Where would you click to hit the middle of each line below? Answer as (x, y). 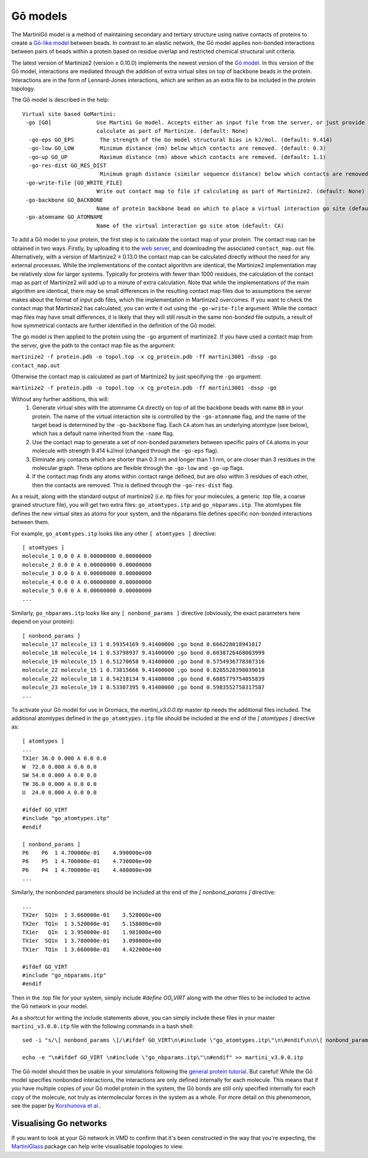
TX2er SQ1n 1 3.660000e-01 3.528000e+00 (92, 915)
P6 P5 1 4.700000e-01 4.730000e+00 (87, 861)
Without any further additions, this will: (60, 399)
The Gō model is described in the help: (60, 100)
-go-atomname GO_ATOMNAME (64, 217)
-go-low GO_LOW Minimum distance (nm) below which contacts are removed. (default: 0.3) (177, 148)
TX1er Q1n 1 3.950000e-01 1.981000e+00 (92, 933)
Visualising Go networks (59, 1123)
